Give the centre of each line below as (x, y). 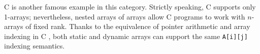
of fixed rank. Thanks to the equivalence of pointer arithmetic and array (138, 26)
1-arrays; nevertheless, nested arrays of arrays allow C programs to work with (125, 16)
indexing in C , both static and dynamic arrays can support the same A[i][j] (126, 36)
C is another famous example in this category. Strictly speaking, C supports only (130, 6)
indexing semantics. (35, 46)
